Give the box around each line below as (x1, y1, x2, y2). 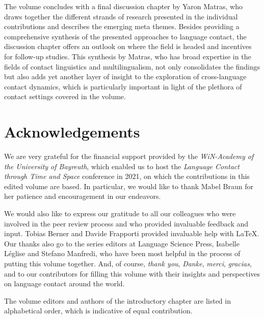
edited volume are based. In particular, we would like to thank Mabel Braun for (4, 180, 253, 191)
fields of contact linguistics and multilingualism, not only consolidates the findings (4, 61, 260, 72)
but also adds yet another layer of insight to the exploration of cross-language (4, 71, 247, 82)
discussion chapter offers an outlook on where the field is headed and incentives (4, 41, 252, 52)
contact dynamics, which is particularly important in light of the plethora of (4, 81, 242, 92)
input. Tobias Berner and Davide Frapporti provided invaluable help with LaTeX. (4, 228, 259, 239)
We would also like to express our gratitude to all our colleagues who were (4, 208, 236, 219)
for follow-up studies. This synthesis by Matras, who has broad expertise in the (4, 51, 251, 61)
